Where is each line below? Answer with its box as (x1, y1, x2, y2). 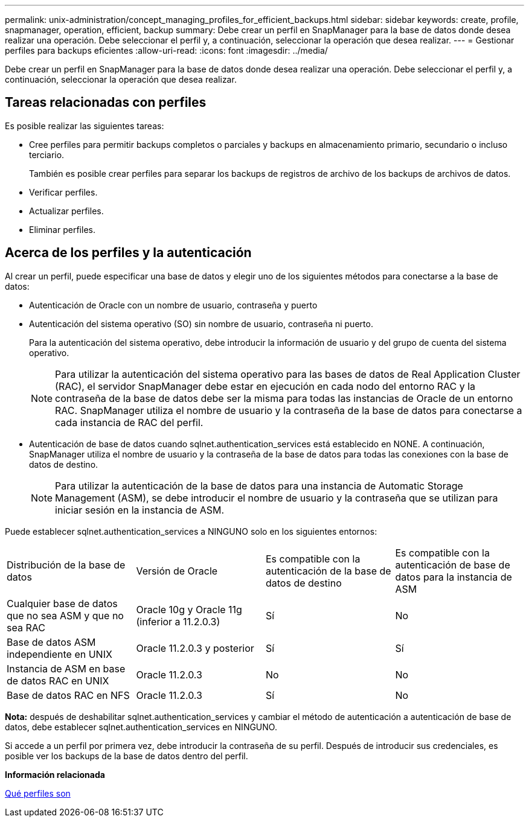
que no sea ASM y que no (7, 609, 124, 622)
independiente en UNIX (7, 648, 112, 660)
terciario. (29, 149, 65, 160)
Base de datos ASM (7, 636, 96, 648)
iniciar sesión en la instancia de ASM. (55, 503, 225, 516)
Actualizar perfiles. (29, 205, 104, 216)
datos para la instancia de (395, 570, 512, 583)
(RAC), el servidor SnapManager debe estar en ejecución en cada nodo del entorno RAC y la (55, 380, 476, 392)
